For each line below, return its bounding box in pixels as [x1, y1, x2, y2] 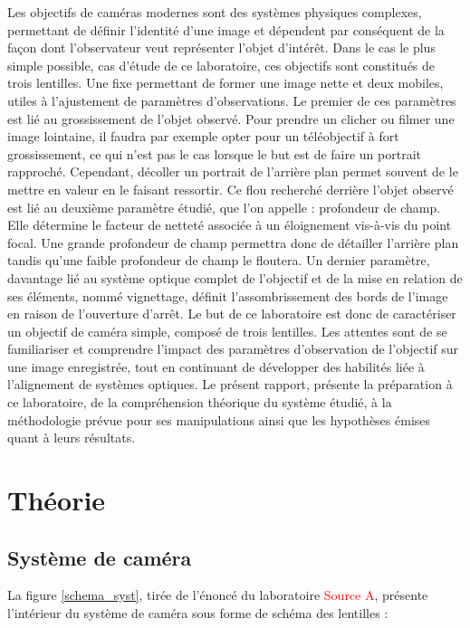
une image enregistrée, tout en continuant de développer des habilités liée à [7, 357, 425, 376]
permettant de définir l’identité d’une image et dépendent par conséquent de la [7, 20, 445, 39]
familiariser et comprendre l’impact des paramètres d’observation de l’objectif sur [7, 339, 459, 358]
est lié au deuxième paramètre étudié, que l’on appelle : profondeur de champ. [7, 197, 441, 216]
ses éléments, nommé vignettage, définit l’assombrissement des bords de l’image [7, 286, 448, 305]
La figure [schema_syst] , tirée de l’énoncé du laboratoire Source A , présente [7, 585, 428, 604]
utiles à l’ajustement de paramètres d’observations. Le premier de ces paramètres [7, 90, 456, 109]
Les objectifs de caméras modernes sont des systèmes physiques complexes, [7, 3, 422, 21]
